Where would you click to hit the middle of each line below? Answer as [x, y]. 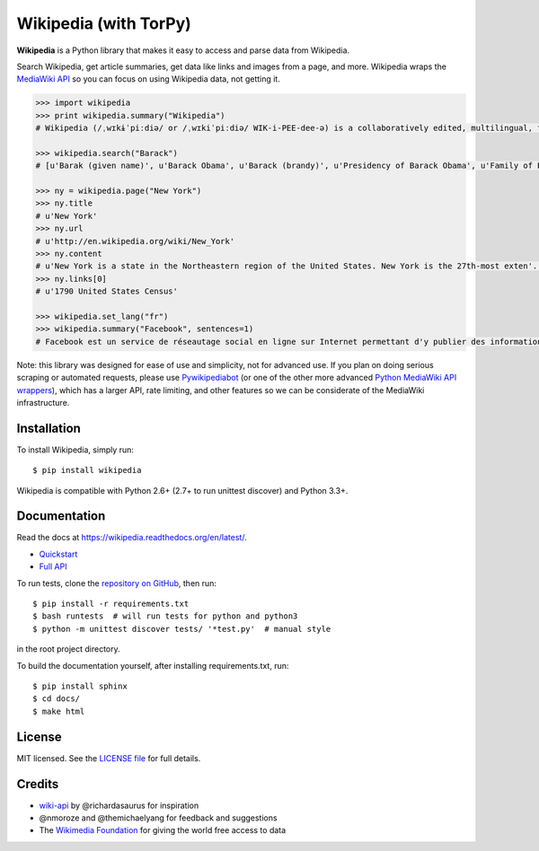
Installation [49, 428]
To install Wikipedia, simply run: [75, 450]
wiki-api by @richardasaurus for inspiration [119, 805]
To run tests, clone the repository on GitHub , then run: [117, 583]
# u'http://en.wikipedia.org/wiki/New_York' [135, 241]
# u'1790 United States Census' [107, 291]
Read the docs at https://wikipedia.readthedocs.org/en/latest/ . [132, 538]
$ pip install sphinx [80, 686]
